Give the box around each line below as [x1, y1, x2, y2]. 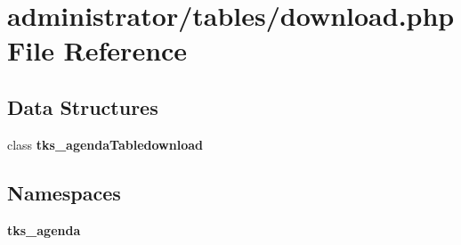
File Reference [7, 32, 188, 69]
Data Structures [7, 93, 158, 120]
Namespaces [7, 178, 121, 206]
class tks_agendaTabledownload [7, 135, 203, 153]
